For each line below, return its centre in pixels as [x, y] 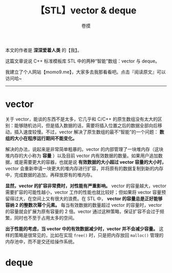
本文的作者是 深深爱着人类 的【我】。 [44, 50]
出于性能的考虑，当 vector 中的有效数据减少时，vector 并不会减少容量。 [81, 228]
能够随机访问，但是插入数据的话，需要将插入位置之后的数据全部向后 [86, 125]
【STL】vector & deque [86, 11]
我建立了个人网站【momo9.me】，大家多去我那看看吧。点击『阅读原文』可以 [86, 72]
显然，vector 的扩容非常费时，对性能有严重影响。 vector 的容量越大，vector [86, 186]
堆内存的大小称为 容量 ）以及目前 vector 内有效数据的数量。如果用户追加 [82, 155]
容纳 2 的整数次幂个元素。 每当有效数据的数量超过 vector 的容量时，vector [84, 205]
